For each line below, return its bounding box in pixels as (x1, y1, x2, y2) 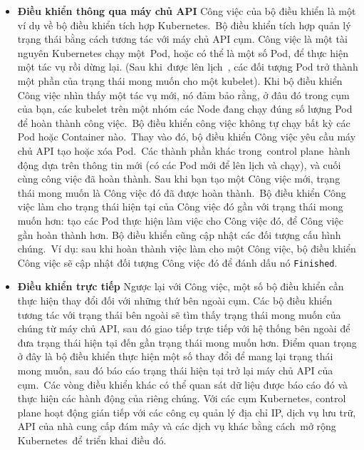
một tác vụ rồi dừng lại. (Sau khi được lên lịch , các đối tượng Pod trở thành (17, 59, 358, 74)
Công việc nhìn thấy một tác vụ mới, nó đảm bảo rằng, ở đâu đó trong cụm (17, 87, 350, 102)
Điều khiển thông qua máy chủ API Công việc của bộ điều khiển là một (17, 4, 356, 18)
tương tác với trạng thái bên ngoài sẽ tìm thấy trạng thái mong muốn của (17, 307, 341, 322)
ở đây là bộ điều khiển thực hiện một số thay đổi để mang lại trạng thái (17, 349, 333, 364)
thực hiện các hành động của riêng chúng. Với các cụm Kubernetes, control (17, 391, 346, 406)
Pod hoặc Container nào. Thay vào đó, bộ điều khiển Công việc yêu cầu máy (17, 129, 356, 144)
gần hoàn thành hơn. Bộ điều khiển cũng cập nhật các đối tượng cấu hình (17, 227, 341, 242)
